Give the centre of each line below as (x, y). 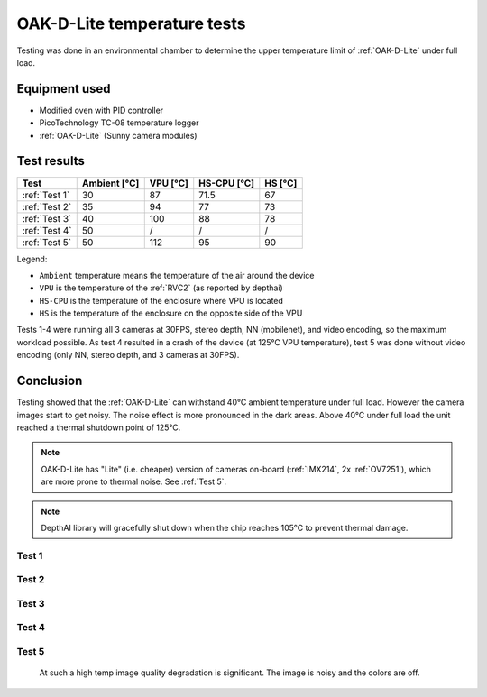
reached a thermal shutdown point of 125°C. (99, 427)
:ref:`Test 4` (47, 230)
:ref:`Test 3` (47, 218)
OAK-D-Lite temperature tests (132, 23)
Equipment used (64, 89)
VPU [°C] (169, 183)
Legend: (32, 259)
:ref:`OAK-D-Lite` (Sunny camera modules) (118, 135)
